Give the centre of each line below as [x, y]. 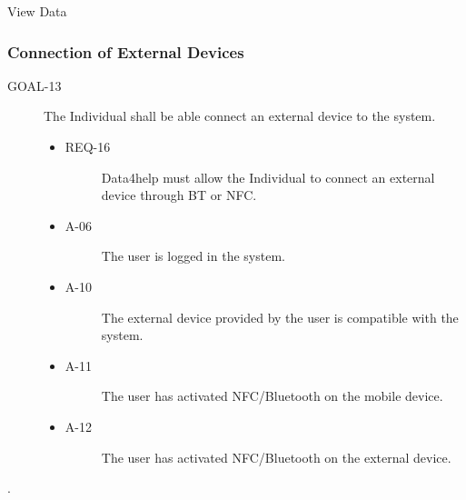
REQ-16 [88, 146]
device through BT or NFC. [179, 195]
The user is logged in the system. [193, 256]
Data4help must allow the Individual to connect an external [268, 177]
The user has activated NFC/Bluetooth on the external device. [276, 457]
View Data [37, 11]
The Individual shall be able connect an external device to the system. [240, 116]
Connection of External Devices [126, 51]
